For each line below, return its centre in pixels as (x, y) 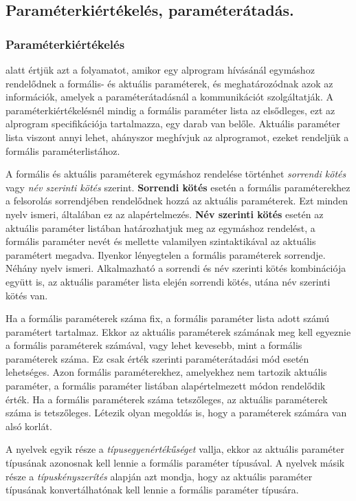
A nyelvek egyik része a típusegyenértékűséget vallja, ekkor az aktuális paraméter (175, 449)
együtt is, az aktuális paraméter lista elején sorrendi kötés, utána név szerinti (168, 281)
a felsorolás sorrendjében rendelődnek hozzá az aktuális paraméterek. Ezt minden (177, 201)
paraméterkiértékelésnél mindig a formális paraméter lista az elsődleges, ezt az (170, 110)
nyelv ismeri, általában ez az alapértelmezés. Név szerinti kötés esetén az (165, 214)
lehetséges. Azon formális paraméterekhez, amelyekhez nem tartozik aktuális (166, 372)
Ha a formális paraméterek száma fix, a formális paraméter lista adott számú (168, 318)
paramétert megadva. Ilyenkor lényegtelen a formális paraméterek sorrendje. (166, 254)
